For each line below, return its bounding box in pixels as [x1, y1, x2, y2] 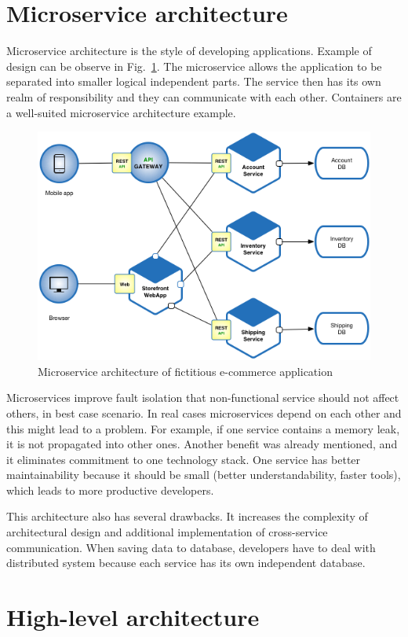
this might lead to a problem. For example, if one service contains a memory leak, [6, 420, 400, 436]
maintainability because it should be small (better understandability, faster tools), [6, 466, 401, 483]
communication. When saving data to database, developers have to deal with [6, 539, 376, 555]
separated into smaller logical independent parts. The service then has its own [6, 73, 381, 90]
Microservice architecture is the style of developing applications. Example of [6, 42, 372, 59]
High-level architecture [6, 601, 260, 633]
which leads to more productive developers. [6, 481, 214, 498]
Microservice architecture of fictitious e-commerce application [38, 363, 333, 379]
